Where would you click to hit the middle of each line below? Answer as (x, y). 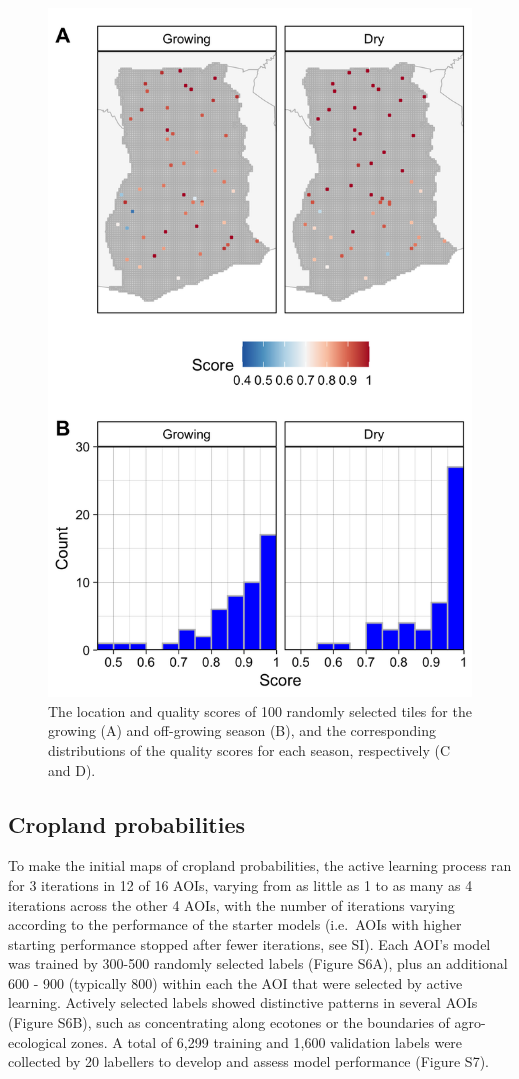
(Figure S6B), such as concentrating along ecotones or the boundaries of (229, 1022)
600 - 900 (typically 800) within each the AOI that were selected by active (235, 982)
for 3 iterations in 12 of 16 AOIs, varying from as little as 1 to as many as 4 (240, 884)
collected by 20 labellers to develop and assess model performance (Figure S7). (248, 1061)
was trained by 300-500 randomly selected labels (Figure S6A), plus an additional (258, 963)
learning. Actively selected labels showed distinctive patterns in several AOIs (243, 1002)
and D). (72, 769)
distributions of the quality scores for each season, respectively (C (249, 749)
